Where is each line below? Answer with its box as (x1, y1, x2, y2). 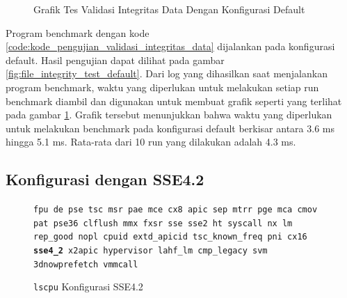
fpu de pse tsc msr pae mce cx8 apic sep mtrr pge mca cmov (33, 205, 318, 215)
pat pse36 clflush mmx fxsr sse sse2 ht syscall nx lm (33, 218, 293, 228)
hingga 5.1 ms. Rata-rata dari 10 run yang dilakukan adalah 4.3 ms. (6, 134, 296, 149)
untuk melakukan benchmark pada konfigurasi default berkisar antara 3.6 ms (6, 120, 334, 135)
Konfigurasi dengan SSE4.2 (6, 168, 204, 190)
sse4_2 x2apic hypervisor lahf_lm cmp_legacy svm (33, 246, 268, 256)
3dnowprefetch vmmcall (33, 259, 138, 269)
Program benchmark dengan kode (6, 25, 150, 40)
